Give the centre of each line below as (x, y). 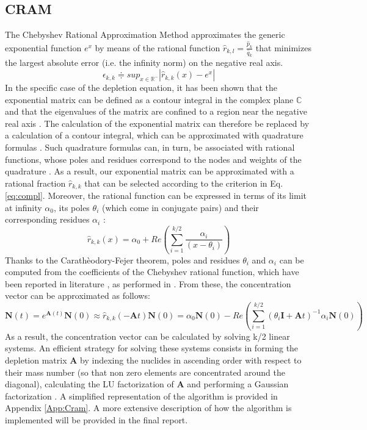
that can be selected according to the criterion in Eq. (184, 183)
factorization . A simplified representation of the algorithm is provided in (141, 396)
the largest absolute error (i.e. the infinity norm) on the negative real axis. (144, 63)
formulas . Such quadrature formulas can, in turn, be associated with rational (150, 147)
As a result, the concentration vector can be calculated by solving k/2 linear (147, 336)
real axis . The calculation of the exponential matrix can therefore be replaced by (157, 123)
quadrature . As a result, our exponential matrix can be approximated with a (150, 171)
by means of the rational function (158, 47)
